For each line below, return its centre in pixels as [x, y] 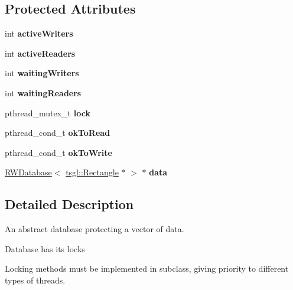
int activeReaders [40, 53]
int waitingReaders [43, 92]
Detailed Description [69, 204]
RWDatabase [28, 172]
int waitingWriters [42, 73]
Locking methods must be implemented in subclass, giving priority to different [147, 268]
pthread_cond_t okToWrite [58, 152]
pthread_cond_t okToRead [58, 133]
